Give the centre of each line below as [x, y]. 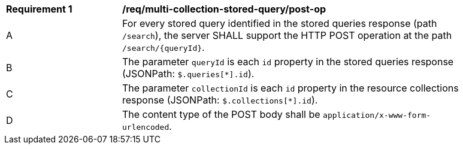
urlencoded [146, 127]
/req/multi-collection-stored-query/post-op [224, 9]
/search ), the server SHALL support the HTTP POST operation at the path [287, 35]
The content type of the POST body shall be [221, 114]
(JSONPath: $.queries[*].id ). [188, 74]
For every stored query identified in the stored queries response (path [280, 23]
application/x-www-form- [377, 115]
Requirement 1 [39, 9]
